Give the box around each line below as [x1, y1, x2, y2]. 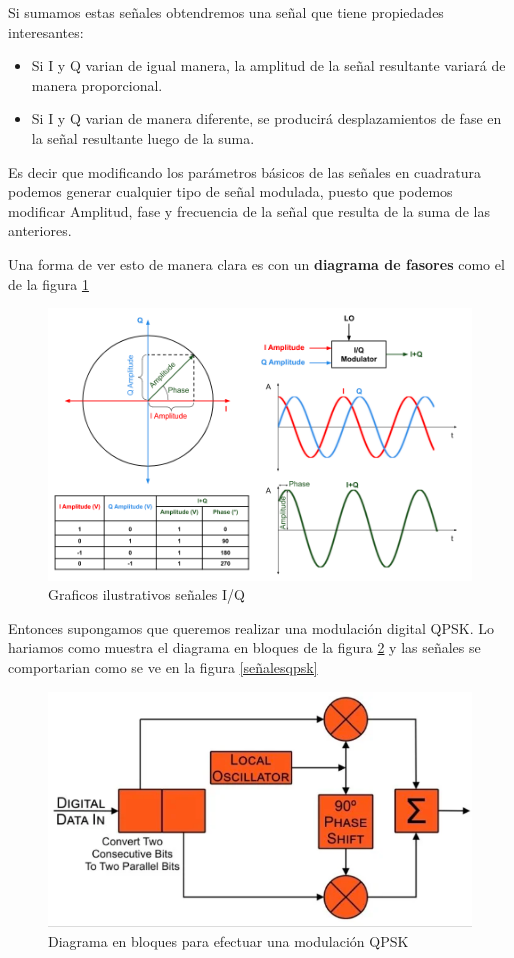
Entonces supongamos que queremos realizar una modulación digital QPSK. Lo [8, 617, 494, 638]
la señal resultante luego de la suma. [31, 127, 255, 148]
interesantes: [8, 21, 84, 42]
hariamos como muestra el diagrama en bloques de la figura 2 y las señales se [8, 637, 481, 658]
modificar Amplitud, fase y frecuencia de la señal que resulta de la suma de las [8, 200, 490, 221]
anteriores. [8, 220, 72, 241]
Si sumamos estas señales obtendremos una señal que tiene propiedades [8, 2, 444, 22]
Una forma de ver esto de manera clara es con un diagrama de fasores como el [8, 253, 505, 274]
